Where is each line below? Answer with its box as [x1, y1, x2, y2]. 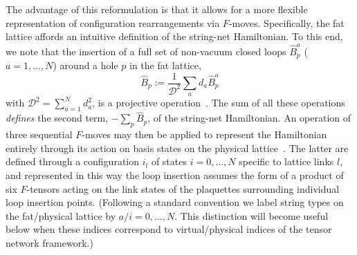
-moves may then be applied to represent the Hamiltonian [82, 127, 327, 142]
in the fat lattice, [129, 57, 201, 72]
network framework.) [6, 235, 93, 249]
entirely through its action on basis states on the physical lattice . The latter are [6, 140, 349, 155]
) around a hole [53, 57, 118, 72]
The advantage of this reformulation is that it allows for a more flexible [6, 2, 308, 16]
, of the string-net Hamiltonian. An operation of [147, 111, 351, 125]
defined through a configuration [6, 154, 140, 169]
